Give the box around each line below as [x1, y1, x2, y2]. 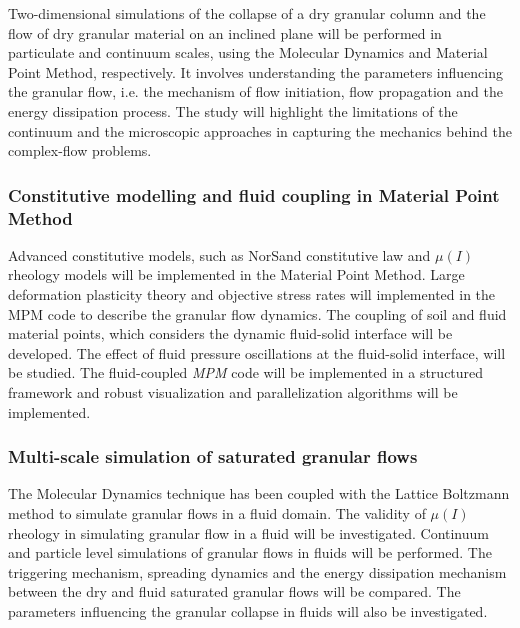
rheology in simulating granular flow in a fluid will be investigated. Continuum [8, 522, 489, 543]
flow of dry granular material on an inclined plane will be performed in [8, 22, 442, 43]
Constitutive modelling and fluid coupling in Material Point [8, 182, 500, 207]
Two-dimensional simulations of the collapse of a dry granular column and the [8, 3, 486, 23]
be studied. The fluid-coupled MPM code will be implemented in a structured [8, 362, 484, 383]
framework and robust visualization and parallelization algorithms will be [8, 382, 458, 403]
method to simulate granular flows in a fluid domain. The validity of [8, 503, 426, 524]
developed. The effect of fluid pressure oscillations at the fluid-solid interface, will [8, 342, 506, 363]
